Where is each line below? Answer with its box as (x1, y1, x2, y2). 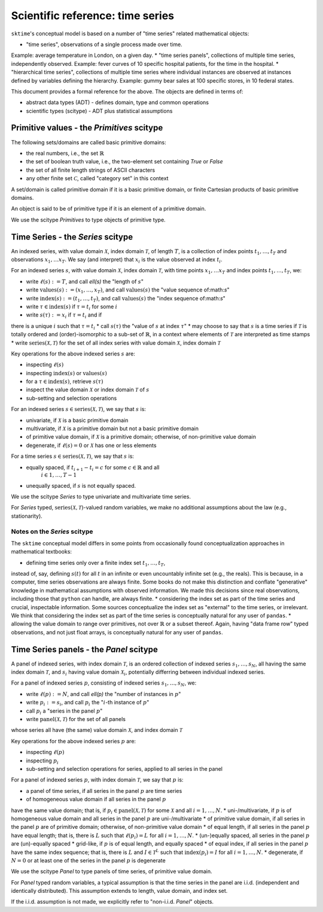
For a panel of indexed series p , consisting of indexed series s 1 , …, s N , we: (11, 679, 197, 688)
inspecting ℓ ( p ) (26, 749, 65, 756)
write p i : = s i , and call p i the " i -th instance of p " (26, 699, 150, 707)
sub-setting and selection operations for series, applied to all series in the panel (26, 765, 223, 772)
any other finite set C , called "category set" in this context (26, 175, 169, 182)
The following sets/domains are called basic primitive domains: (11, 138, 167, 146)
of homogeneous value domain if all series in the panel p (26, 796, 166, 803)
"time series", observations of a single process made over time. (26, 41, 182, 48)
